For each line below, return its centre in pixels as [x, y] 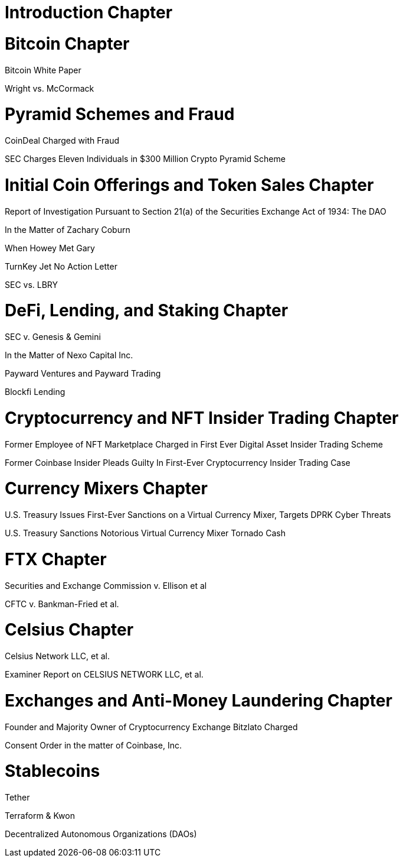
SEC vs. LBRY [32, 284]
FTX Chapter [56, 559]
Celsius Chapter [69, 630]
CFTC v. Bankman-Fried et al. [62, 604]
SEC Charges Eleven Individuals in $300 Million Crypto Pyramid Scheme [145, 159]
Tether [17, 797]
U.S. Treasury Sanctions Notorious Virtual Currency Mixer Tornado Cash [145, 533]
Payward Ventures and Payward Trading [83, 373]
